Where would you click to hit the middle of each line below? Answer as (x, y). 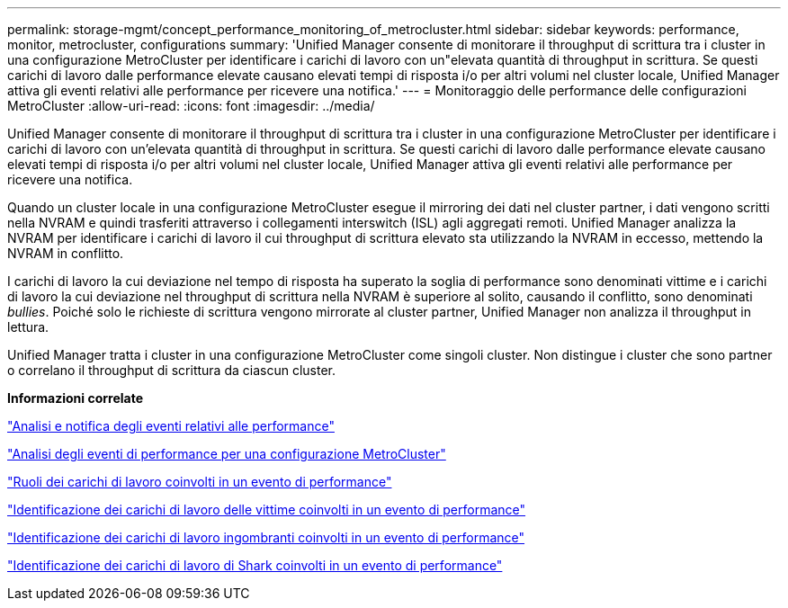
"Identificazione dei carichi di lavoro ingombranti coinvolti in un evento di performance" (266, 537)
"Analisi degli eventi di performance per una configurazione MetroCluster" (227, 454)
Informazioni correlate (76, 398)
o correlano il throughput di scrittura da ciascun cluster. (171, 370)
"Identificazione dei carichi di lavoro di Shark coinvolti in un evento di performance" (255, 565)
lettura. (28, 327)
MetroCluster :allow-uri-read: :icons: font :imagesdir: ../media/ (191, 106)
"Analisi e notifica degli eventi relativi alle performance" (171, 426)
